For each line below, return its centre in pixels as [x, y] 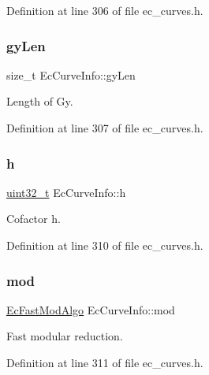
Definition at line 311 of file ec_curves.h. [105, 362]
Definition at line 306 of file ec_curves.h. [105, 10]
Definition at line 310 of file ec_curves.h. [105, 245]
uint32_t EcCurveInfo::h [66, 192]
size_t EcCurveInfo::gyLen [71, 74]
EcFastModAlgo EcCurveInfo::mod [91, 309]
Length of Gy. [40, 101]
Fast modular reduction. [65, 336]
